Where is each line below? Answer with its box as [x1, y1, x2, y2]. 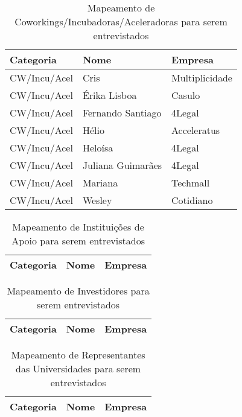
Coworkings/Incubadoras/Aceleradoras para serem [14, 14, 228, 28]
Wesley [82, 193, 112, 207]
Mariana [82, 176, 118, 189]
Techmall [171, 176, 210, 189]
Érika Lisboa [82, 88, 137, 102]
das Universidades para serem [15, 361, 141, 375]
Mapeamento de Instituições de [12, 220, 144, 234]
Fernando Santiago [82, 106, 162, 119]
